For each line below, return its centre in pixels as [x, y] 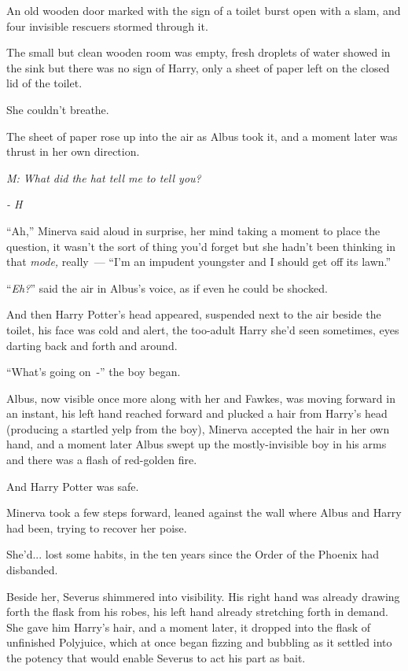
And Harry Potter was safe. [73, 486]
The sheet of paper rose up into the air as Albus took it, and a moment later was [202, 136]
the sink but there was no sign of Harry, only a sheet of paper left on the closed [198, 67]
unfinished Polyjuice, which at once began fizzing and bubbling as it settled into [199, 642]
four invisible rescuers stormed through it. [107, 26]
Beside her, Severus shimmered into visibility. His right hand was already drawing [203, 596]
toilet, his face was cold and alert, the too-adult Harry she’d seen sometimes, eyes [203, 329]
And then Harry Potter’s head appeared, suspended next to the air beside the [194, 314]
